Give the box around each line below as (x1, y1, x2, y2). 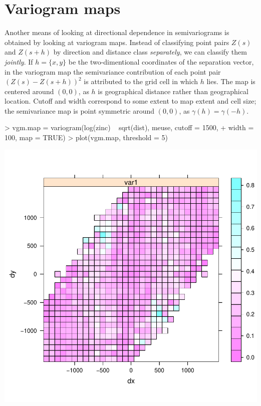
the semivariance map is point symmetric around (5, 105, 154, 116)
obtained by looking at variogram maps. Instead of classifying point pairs (5, 37, 229, 47)
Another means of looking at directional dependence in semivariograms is (5, 27, 229, 38)
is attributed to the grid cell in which (84, 76, 198, 87)
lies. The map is (206, 76, 255, 87)
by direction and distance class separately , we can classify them (53, 47, 247, 57)
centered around (5, 86, 54, 96)
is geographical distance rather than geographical (98, 86, 248, 96)
